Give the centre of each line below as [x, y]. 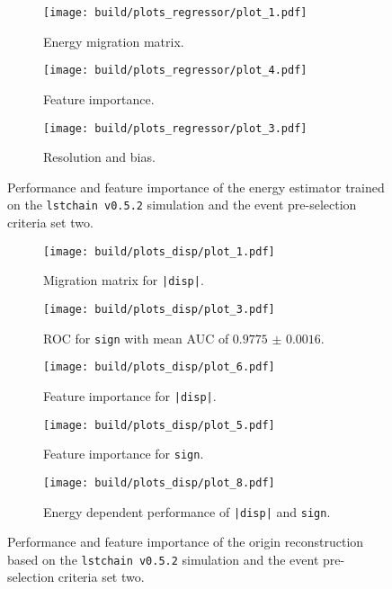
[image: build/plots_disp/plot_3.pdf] [159, 309]
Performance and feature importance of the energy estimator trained [196, 187]
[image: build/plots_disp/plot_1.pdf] [159, 251]
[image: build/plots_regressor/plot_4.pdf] [175, 71]
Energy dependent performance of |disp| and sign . [187, 511]
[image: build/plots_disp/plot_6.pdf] [159, 367]
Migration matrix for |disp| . [124, 280]
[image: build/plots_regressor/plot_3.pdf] [175, 128]
